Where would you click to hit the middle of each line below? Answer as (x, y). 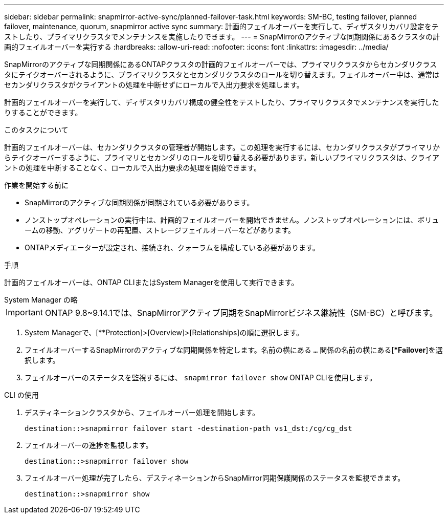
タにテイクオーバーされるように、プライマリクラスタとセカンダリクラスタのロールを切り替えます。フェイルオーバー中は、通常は (222, 74)
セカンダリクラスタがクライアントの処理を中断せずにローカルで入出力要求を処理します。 (154, 85)
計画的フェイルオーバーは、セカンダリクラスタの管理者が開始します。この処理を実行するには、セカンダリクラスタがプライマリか (222, 147)
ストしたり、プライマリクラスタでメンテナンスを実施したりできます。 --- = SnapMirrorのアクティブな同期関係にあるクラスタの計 (222, 37)
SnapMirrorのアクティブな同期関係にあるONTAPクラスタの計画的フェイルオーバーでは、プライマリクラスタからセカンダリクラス (221, 64)
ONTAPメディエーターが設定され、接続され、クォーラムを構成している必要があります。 (172, 247)
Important (24, 312)
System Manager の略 (41, 300)
